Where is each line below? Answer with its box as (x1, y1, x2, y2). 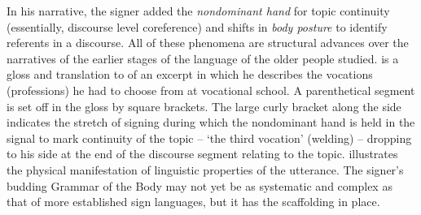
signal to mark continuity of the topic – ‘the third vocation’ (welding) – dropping (7, 129, 412, 146)
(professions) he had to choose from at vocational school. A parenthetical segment (7, 81, 415, 98)
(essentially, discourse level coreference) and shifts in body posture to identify (7, 18, 388, 35)
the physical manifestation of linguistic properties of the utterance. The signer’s (7, 161, 404, 178)
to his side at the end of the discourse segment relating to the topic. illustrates (7, 145, 398, 162)
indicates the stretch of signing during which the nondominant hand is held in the (7, 114, 415, 131)
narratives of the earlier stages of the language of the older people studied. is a (7, 49, 399, 67)
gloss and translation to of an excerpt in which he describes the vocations (7, 66, 373, 83)
